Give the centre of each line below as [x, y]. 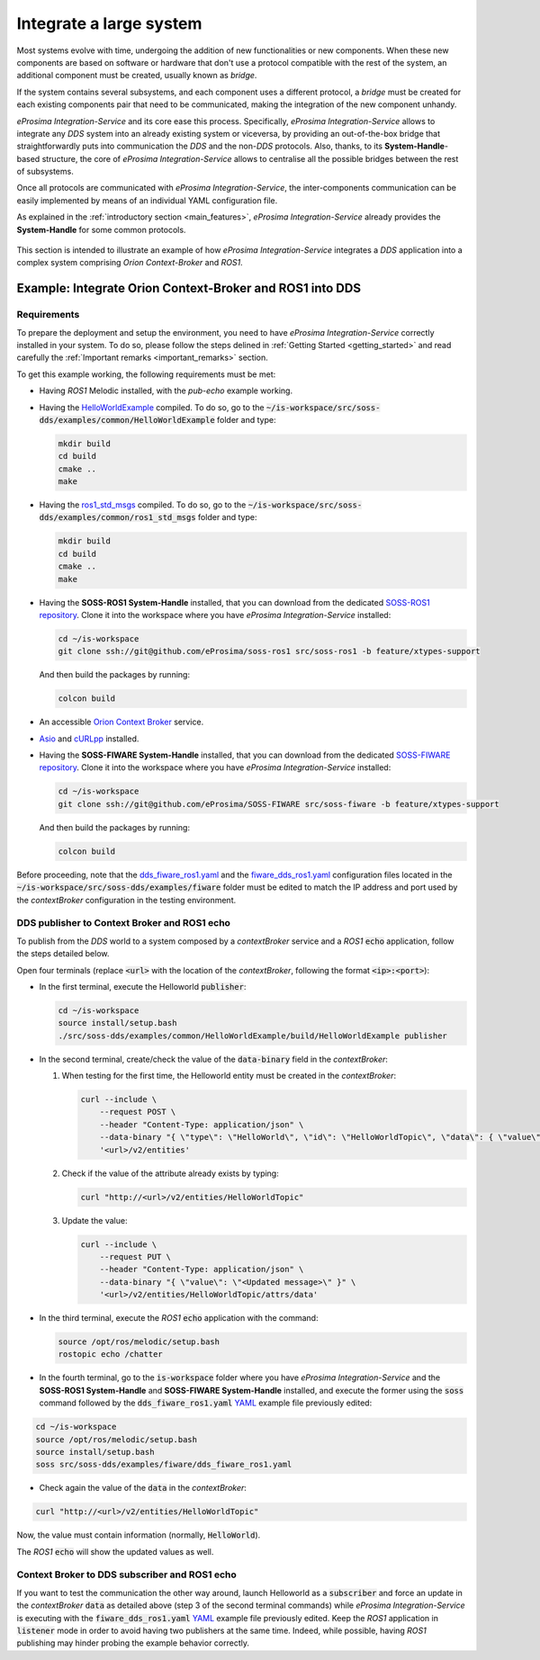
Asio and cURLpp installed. [89, 739]
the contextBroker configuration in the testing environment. [126, 900]
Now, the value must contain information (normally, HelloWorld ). [139, 1535]
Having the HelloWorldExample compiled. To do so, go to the [152, 407]
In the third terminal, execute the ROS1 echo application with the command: [179, 1318]
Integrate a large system [109, 23]
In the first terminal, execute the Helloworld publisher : [143, 986]
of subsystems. [45, 172]
